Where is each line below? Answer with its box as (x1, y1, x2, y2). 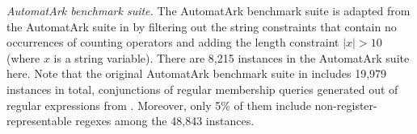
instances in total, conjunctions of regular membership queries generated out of (6, 80, 398, 97)
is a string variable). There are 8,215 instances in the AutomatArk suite (53, 49, 410, 66)
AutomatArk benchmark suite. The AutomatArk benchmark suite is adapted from (6, 2, 411, 18)
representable (6, 112, 72, 129)
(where (6, 49, 40, 66)
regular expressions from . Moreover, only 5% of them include (6, 96, 311, 113)
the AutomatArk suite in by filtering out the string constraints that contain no (6, 18, 397, 35)
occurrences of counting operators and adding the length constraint (6, 34, 339, 51)
